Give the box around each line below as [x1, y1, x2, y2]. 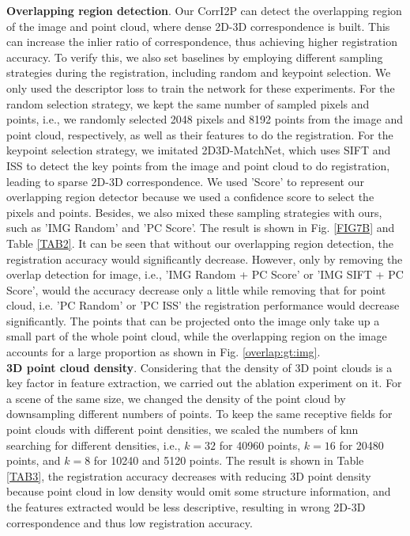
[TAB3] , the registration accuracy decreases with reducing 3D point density [6, 467, 371, 484]
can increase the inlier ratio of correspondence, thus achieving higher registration [6, 33, 397, 50]
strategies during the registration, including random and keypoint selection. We [6, 64, 391, 81]
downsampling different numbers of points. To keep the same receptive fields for [6, 405, 393, 422]
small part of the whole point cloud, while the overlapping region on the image [6, 328, 387, 344]
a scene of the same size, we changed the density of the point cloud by [6, 390, 346, 406]
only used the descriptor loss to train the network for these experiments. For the [6, 79, 395, 96]
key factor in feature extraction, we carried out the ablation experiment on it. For [6, 374, 402, 391]
